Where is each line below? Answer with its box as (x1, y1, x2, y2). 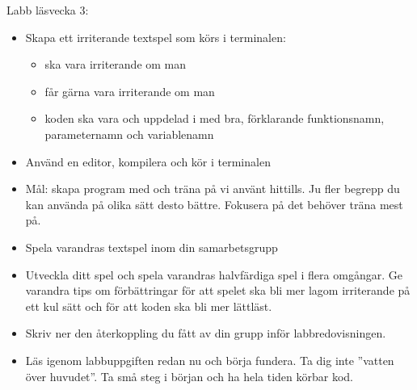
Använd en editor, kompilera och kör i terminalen (25, 153, 271, 170)
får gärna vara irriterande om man (44, 82, 215, 99)
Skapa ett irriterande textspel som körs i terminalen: (25, 28, 286, 45)
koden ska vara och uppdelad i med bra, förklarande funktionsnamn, (44, 110, 385, 127)
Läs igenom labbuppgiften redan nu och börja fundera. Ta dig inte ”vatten (25, 351, 394, 368)
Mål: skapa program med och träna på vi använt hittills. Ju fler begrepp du (25, 180, 400, 197)
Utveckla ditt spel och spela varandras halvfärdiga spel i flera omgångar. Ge (25, 266, 402, 283)
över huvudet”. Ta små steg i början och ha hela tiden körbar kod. (25, 367, 353, 384)
